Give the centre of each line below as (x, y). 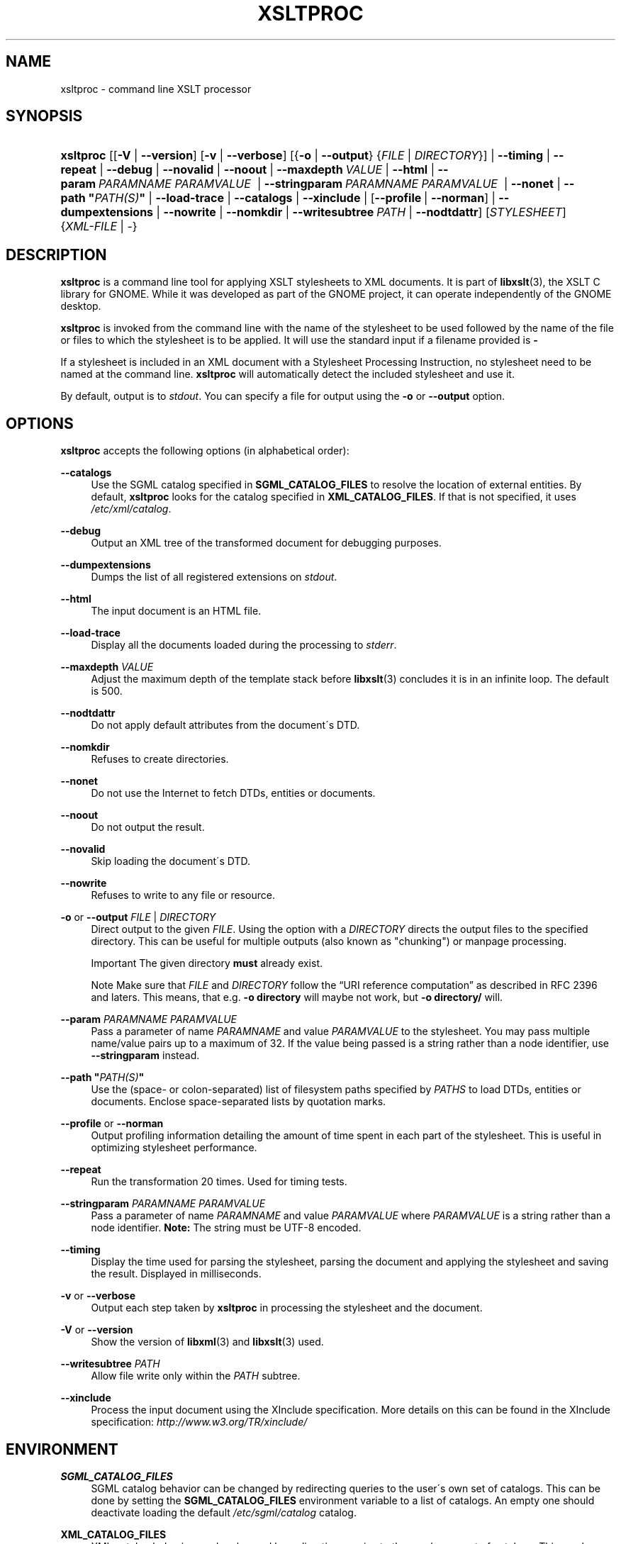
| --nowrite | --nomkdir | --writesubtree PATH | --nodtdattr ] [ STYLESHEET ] (361, 212)
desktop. (81, 306)
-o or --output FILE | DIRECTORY (138, 917)
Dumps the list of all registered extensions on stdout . (214, 577)
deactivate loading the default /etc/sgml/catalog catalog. (224, 1512)
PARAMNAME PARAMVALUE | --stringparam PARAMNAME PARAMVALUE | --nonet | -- (336, 184)
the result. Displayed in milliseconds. (176, 1274)
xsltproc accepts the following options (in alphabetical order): (205, 451)
